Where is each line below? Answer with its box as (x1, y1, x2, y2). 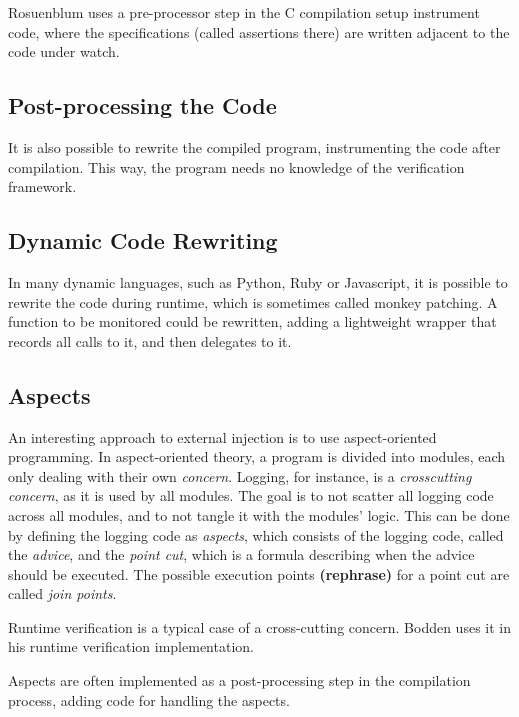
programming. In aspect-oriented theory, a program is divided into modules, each (8, 446, 506, 467)
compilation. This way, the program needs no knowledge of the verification (8, 156, 465, 177)
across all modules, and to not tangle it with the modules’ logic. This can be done (8, 504, 510, 525)
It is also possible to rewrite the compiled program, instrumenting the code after (8, 136, 501, 157)
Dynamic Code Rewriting (8, 225, 278, 256)
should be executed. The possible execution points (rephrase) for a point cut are (8, 563, 510, 584)
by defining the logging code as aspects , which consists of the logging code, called (8, 524, 504, 545)
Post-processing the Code (8, 90, 277, 121)
